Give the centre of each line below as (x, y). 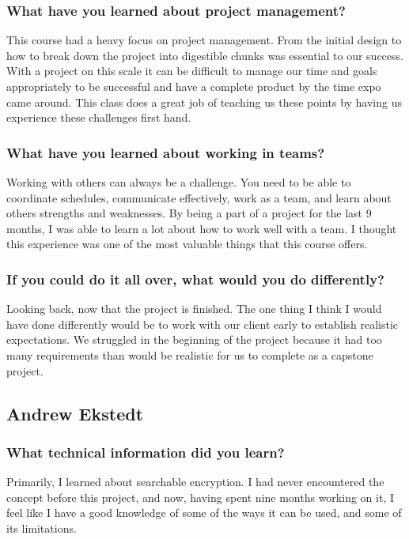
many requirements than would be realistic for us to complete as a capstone (190, 354)
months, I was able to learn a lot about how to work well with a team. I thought (202, 228)
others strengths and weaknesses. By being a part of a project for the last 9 (189, 213)
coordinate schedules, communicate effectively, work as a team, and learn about (199, 197)
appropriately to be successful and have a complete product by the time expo (194, 86)
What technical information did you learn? (146, 452)
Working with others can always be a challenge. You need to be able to (179, 182)
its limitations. (42, 528)
